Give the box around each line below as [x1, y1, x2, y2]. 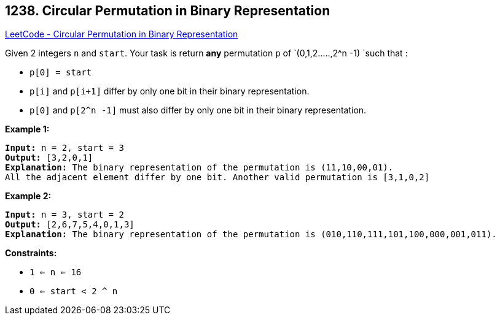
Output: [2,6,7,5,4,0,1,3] [5, 219, 135, 230]
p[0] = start [29, 67, 92, 78]
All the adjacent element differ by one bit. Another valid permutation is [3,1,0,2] [5, 172, 430, 183]
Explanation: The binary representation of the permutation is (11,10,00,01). [5, 162, 394, 173]
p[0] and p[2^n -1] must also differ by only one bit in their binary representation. [29, 105, 367, 116]
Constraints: [5, 248, 57, 259]
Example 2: [5, 191, 52, 202]
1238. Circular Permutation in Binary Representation [5, 3, 330, 18]
